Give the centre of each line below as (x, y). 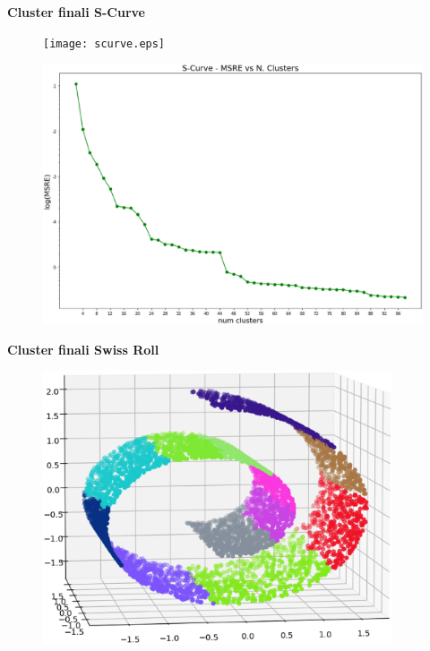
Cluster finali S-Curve (76, 12)
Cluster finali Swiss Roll (83, 349)
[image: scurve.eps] (104, 43)
